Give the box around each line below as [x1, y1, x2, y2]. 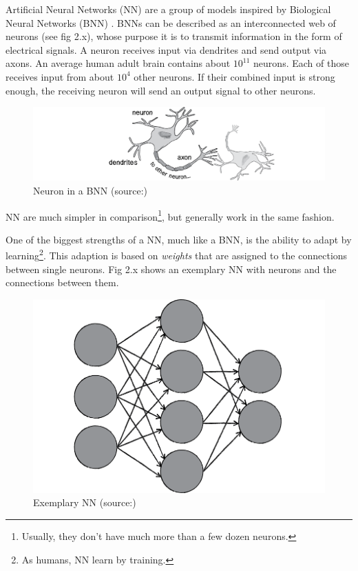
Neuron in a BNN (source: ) [33, 183, 148, 197]
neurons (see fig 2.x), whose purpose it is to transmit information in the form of [6, 29, 342, 43]
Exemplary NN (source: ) [33, 495, 136, 510]
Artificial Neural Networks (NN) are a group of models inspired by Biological [6, 2, 331, 16]
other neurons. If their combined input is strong [134, 69, 335, 83]
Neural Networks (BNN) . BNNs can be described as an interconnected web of [6, 15, 336, 30]
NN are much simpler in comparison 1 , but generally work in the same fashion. [6, 207, 335, 223]
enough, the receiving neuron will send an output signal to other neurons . [6, 83, 316, 97]
